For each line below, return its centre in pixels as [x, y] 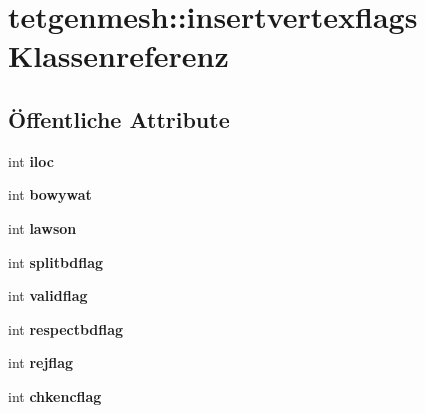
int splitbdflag [56, 261]
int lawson [42, 227]
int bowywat [50, 194]
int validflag [48, 295]
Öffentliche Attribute [119, 118]
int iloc [31, 160]
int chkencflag [55, 395]
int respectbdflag [66, 328]
